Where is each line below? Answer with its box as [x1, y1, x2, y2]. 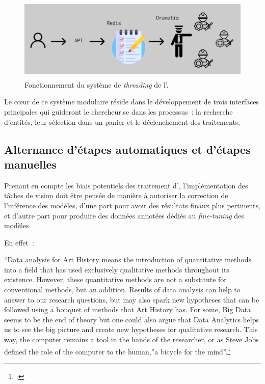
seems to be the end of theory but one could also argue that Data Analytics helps [4, 314, 259, 324]
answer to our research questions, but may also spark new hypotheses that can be [4, 294, 259, 305]
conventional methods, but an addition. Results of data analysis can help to [4, 284, 241, 295]
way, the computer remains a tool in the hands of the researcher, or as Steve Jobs [4, 334, 259, 345]
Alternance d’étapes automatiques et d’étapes [4, 141, 251, 157]
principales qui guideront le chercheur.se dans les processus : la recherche [4, 106, 233, 117]
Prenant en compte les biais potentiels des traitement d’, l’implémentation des [4, 180, 248, 190]
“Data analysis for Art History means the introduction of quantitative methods [4, 254, 251, 265]
